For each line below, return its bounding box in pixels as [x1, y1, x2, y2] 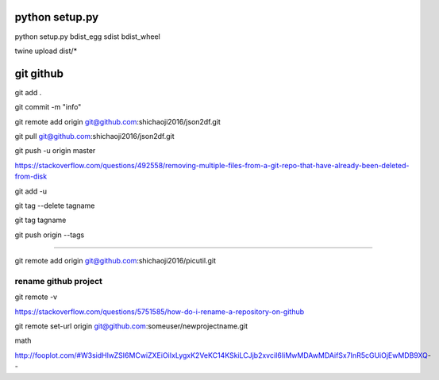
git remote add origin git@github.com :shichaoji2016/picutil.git [14, 256, 217, 266]
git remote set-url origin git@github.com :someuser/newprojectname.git [14, 321, 248, 331]
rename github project [14, 275, 102, 286]
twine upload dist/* [14, 46, 78, 56]
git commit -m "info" [14, 102, 82, 112]
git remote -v [14, 292, 58, 301]
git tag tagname [14, 215, 67, 225]
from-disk [14, 171, 48, 182]
